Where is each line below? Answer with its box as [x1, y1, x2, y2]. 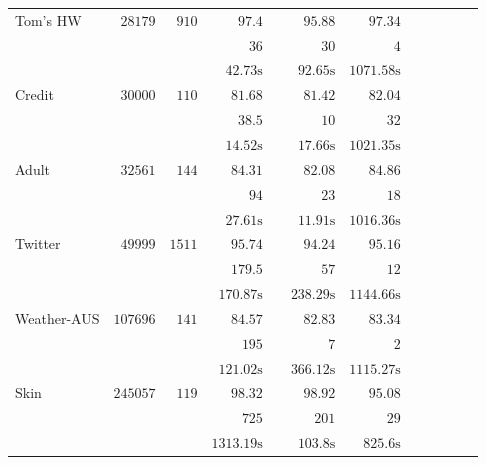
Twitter [15, 233, 61, 254]
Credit [15, 84, 54, 105]
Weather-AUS [15, 307, 100, 328]
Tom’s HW [15, 9, 82, 30]
